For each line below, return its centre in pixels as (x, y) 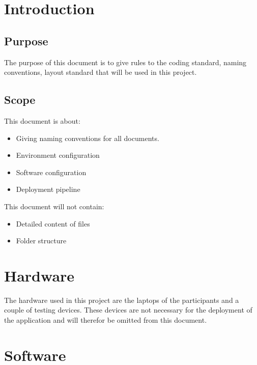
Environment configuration (58, 155)
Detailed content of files (53, 223)
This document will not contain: (54, 206)
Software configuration (51, 172)
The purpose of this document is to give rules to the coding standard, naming (125, 62)
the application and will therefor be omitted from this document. (106, 320)
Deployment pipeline (48, 189)
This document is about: (42, 120)
